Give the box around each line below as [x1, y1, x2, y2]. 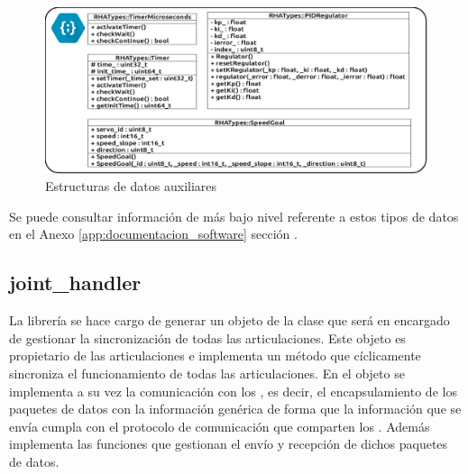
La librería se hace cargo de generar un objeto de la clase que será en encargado [9, 311, 450, 330]
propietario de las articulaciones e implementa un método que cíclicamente [9, 346, 421, 365]
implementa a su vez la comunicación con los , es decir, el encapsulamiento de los [9, 381, 457, 400]
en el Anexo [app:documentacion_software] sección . [9, 224, 298, 243]
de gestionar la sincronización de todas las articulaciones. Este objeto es [9, 328, 406, 347]
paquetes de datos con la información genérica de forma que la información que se [9, 399, 462, 418]
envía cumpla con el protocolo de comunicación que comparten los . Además [9, 416, 430, 435]
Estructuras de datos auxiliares [45, 177, 217, 196]
